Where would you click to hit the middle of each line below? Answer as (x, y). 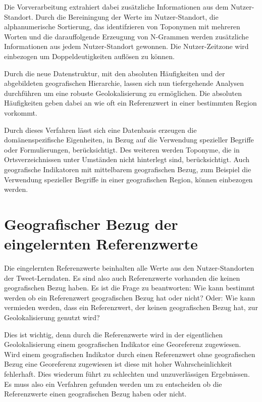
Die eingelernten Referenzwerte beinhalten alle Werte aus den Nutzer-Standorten (129, 268)
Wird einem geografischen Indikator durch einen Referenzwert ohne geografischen (130, 354)
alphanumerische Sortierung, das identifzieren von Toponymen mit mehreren (122, 27)
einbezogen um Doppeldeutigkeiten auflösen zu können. (89, 56)
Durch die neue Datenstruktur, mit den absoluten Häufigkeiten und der (115, 73)
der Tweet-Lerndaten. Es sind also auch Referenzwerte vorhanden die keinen (122, 278)
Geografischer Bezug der (91, 223)
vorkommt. (21, 112)
